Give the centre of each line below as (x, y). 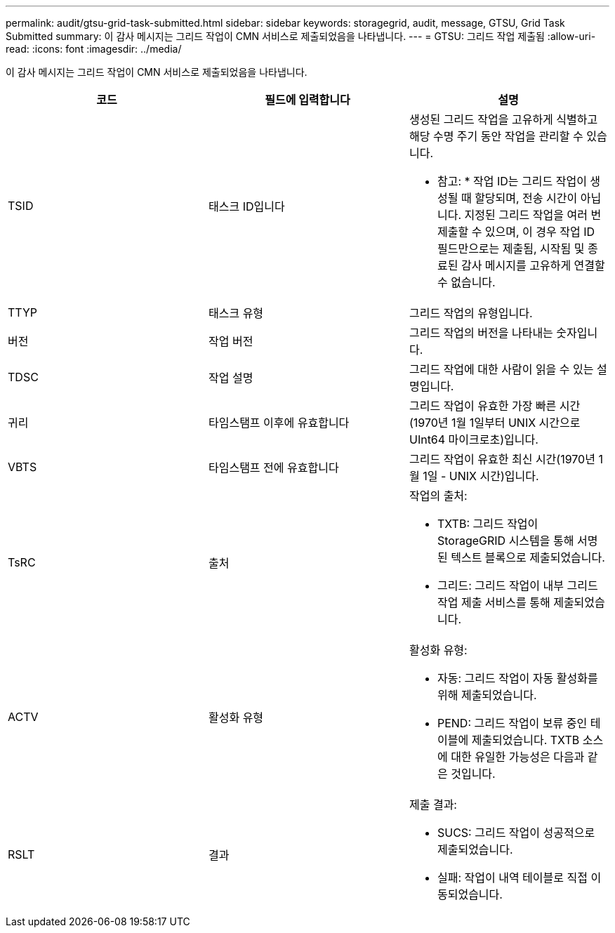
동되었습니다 (468, 894)
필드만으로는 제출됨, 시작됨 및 (511, 249)
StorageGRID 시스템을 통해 (505, 541)
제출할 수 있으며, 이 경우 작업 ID (516, 232)
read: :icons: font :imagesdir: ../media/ (94, 49)
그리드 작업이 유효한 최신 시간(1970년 (502, 459)
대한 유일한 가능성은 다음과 (518, 757)
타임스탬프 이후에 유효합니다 (279, 423)
